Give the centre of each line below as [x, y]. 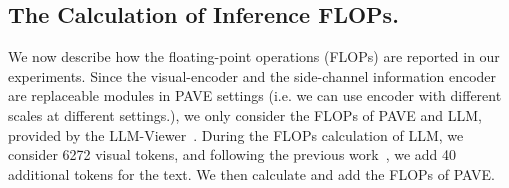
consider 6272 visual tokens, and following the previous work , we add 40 [232, 154]
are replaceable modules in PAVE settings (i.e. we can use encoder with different [255, 95]
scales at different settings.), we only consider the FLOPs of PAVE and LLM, [245, 114]
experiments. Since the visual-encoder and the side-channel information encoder [252, 75]
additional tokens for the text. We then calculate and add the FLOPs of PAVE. [251, 173]
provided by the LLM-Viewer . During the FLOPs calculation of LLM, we [236, 134]
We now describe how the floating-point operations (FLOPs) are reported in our [254, 56]
